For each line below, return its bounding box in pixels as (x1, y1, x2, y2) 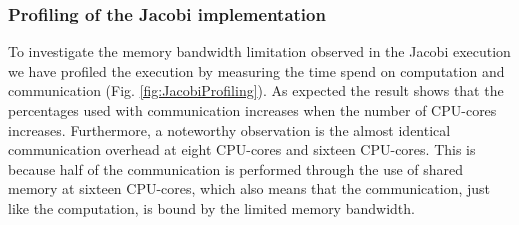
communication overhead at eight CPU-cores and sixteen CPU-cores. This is (8, 139, 476, 160)
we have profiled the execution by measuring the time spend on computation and (8, 60, 505, 81)
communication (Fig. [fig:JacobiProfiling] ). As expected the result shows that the (8, 80, 504, 101)
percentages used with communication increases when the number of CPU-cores (8, 100, 497, 120)
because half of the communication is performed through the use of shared (8, 158, 464, 179)
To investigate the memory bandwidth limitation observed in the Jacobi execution (8, 41, 511, 62)
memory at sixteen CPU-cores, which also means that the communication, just (8, 178, 491, 199)
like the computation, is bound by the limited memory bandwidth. (8, 197, 415, 218)
